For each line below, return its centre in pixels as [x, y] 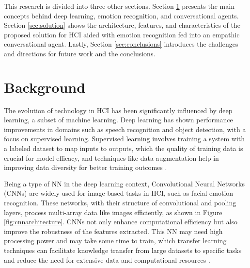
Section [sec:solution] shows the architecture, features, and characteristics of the [122, 25]
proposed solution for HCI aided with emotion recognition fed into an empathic [122, 34]
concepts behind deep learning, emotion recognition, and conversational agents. [121, 15]
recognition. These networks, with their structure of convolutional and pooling [120, 203]
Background [45, 87]
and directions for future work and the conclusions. [80, 53]
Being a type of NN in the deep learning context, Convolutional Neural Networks [124, 183]
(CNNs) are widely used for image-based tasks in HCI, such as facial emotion [119, 193]
